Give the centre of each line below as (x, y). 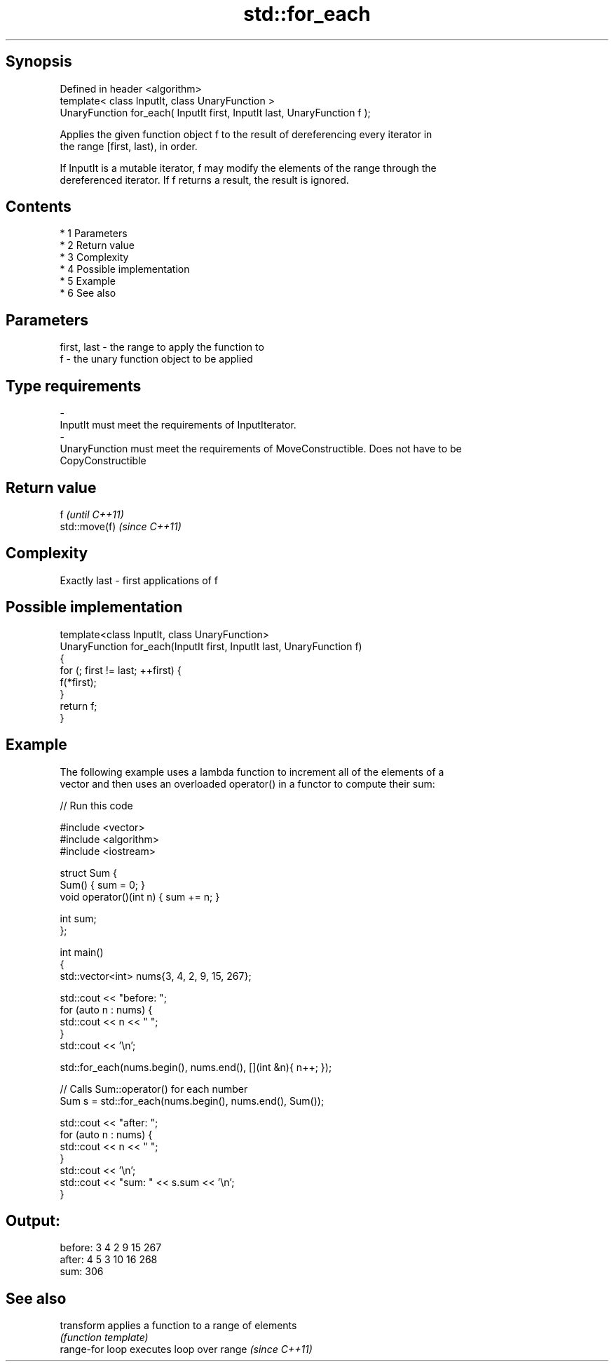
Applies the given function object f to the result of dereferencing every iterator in (246, 134)
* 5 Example (88, 281)
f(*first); (78, 682)
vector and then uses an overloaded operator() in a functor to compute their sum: (247, 783)
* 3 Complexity (94, 257)
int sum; (78, 918)
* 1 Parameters (94, 234)
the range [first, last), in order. (129, 146)
